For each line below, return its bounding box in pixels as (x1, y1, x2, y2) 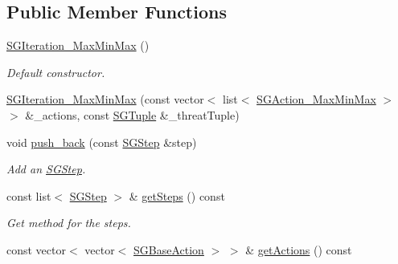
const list (6, 187, 51, 204)
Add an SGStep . (6, 160, 86, 177)
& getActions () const (245, 241, 352, 258)
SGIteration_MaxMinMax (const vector (6, 91, 204, 108)
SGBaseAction (133, 241, 204, 258)
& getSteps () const (129, 187, 225, 204)
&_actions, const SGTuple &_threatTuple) (25, 106, 240, 123)
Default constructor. (6, 63, 105, 80)
